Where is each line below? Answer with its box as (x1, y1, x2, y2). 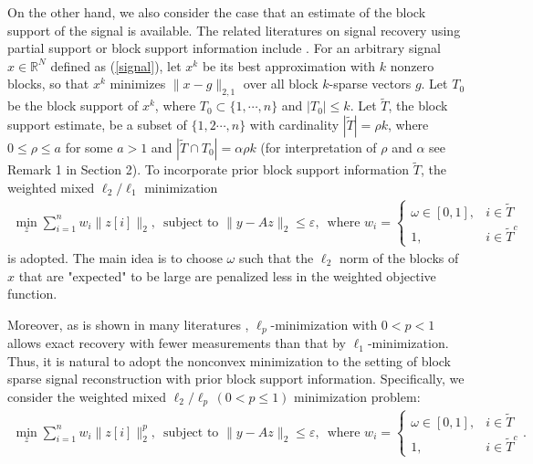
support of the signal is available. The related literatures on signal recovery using (7, 20, 461, 39)
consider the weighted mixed (7, 386, 166, 406)
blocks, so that (7, 74, 89, 93)
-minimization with (270, 314, 378, 333)
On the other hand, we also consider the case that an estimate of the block (7, 3, 426, 21)
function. (7, 284, 57, 303)
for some (65, 137, 113, 156)
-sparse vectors (329, 74, 412, 93)
